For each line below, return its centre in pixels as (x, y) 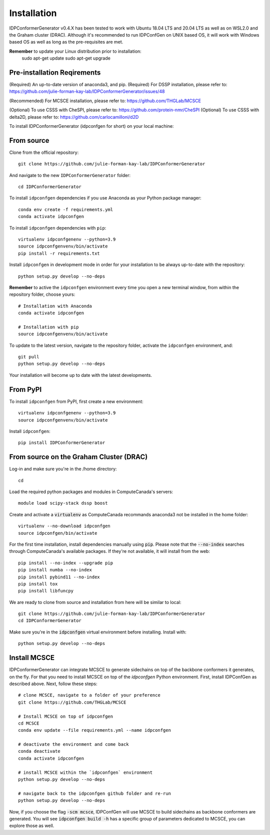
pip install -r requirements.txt (59, 253)
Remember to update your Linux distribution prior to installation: (75, 51)
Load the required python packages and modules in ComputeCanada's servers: (91, 492)
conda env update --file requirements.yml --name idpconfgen (94, 730)
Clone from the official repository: (44, 152)
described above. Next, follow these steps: (53, 684)
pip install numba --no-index (55, 570)
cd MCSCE (29, 723)
